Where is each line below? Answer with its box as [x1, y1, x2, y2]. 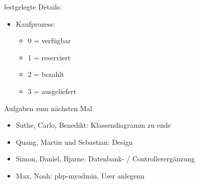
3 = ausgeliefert [28, 85, 76, 96]
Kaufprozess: [16, 18, 55, 29]
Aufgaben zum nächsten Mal [4, 103, 92, 113]
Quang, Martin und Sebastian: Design [16, 136, 133, 147]
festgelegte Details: [4, 2, 62, 12]
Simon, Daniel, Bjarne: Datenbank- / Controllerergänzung [16, 153, 195, 164]
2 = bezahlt [28, 69, 64, 79]
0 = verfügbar [28, 35, 71, 46]
